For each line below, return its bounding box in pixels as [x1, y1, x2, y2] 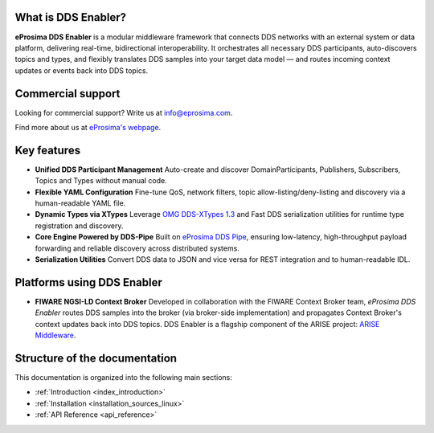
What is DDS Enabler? [14, 10, 126, 24]
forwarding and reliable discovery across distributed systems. [35, 243, 240, 253]
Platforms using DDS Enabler [14, 276, 162, 289]
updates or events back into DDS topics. [14, 65, 149, 76]
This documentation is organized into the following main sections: [14, 373, 232, 382]
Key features [14, 143, 80, 157]
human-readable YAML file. [35, 198, 126, 208]
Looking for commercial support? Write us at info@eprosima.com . [14, 108, 233, 117]
